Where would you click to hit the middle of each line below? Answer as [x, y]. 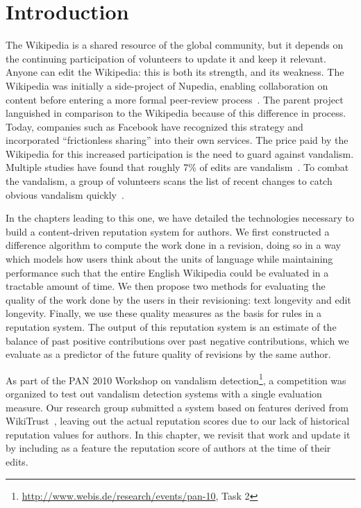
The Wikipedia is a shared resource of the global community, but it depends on [175, 45]
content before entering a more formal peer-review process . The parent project [175, 99]
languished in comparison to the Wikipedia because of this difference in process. [176, 113]
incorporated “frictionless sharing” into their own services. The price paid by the [177, 140]
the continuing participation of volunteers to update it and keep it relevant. [166, 58]
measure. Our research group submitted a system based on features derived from [177, 407]
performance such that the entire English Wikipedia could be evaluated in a [167, 272]
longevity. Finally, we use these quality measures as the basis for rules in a [164, 313]
